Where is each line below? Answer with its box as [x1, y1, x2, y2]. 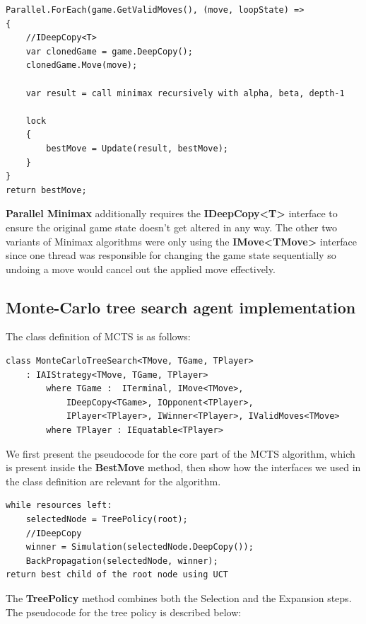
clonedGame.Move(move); [25, 60, 138, 71]
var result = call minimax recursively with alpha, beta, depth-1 [25, 88, 345, 98]
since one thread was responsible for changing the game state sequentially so [6, 248, 336, 262]
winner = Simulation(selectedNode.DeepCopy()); [25, 542, 254, 553]
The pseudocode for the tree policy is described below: [6, 604, 242, 619]
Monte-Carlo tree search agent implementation [6, 296, 356, 318]
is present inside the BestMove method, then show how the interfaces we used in [6, 460, 361, 475]
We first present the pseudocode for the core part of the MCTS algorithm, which [6, 446, 355, 461]
